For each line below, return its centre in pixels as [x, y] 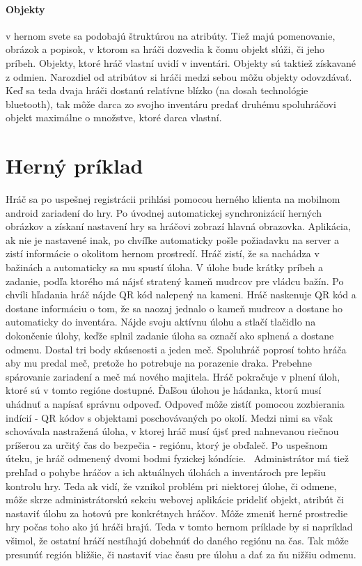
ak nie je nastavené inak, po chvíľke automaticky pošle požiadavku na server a [173, 239]
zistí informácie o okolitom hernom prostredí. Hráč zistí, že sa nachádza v [163, 253]
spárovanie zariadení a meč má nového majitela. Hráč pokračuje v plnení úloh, [173, 376]
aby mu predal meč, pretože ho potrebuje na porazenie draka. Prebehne [159, 363]
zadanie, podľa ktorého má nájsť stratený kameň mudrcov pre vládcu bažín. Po [175, 281]
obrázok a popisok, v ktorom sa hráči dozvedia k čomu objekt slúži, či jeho [165, 49]
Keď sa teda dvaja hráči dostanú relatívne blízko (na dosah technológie [157, 90]
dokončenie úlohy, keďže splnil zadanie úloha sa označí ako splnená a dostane [170, 336]
